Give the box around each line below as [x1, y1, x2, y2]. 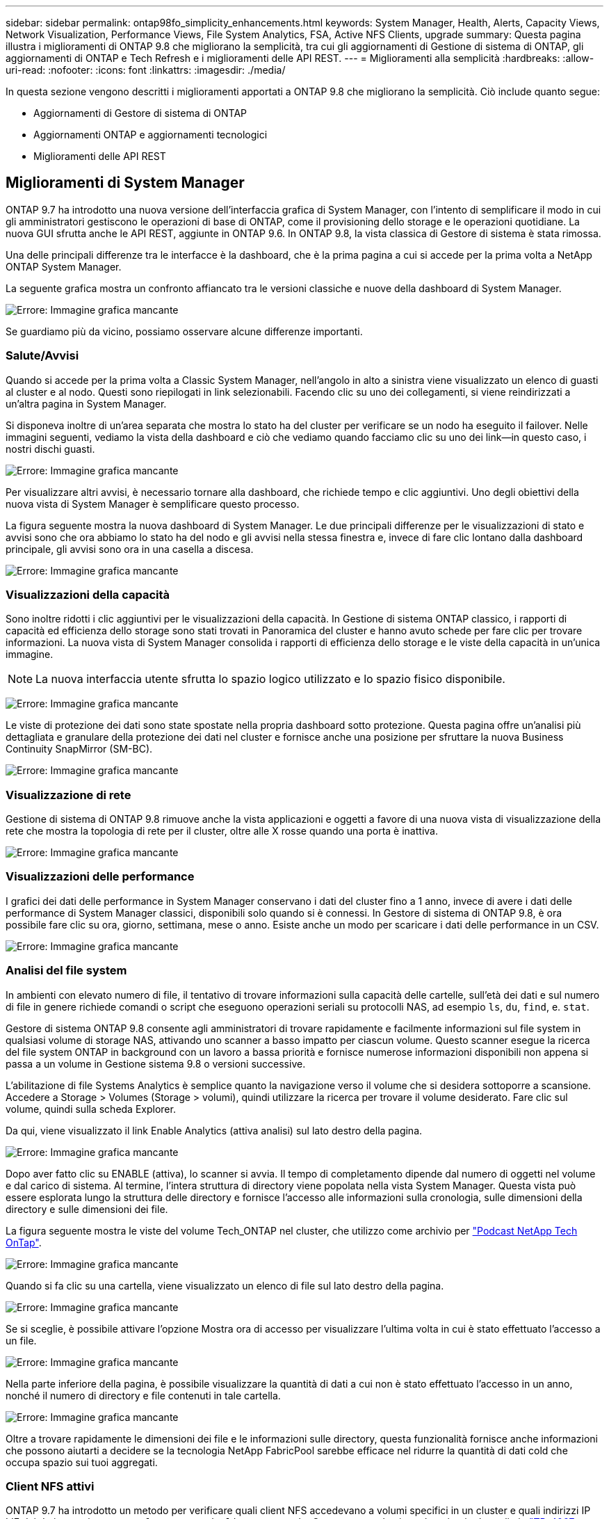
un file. [6, 1334, 37, 1347]
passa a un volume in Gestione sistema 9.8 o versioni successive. [6, 1057, 306, 1070]
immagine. [6, 648, 54, 661]
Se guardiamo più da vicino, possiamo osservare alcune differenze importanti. [6, 325, 363, 337]
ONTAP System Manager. [6, 260, 122, 273]
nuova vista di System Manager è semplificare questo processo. [6, 497, 300, 510]
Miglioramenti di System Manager [6, 174, 245, 192]
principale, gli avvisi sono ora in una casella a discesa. [6, 542, 254, 555]
